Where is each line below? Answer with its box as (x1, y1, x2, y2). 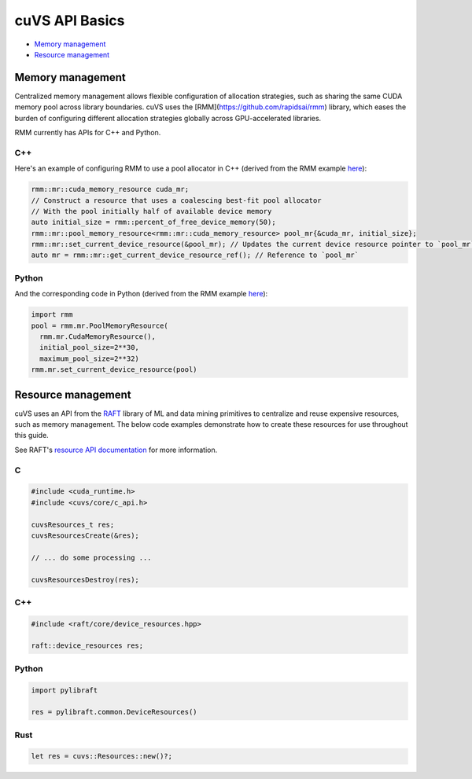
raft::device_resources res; (31, 641, 144, 650)
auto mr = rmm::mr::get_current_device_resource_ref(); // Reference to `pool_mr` (31, 251, 360, 259)
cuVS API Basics (14, 12, 125, 29)
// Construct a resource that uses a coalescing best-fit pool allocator (31, 196, 322, 204)
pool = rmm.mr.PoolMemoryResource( (31, 321, 168, 330)
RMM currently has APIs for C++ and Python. (14, 128, 161, 138)
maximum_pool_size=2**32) (39, 354, 139, 363)
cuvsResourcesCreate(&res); (31, 531, 139, 540)
